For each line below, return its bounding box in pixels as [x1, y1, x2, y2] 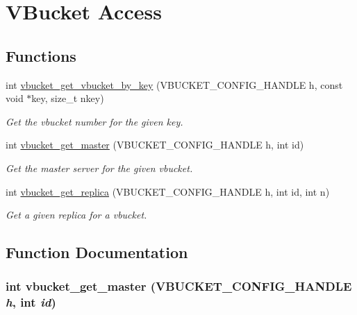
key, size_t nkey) [31, 91, 104, 105]
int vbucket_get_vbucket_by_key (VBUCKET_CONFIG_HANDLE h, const [6, 77, 343, 92]
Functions [6, 44, 76, 66]
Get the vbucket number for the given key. [6, 114, 183, 128]
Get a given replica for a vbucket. [6, 207, 147, 222]
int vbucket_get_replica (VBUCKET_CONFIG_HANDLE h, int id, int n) [6, 184, 330, 198]
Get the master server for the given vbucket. [6, 160, 193, 175]
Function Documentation [6, 241, 188, 263]
